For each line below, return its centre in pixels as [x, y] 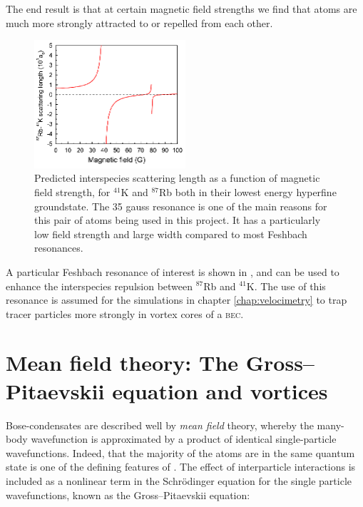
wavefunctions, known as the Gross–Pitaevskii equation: [128, 495]
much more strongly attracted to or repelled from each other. [139, 22]
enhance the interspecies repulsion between [99, 286]
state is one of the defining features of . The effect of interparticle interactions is [181, 467]
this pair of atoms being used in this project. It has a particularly [178, 220]
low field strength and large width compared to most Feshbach [171, 234]
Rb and [220, 286]
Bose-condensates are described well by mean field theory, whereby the [160, 425]
